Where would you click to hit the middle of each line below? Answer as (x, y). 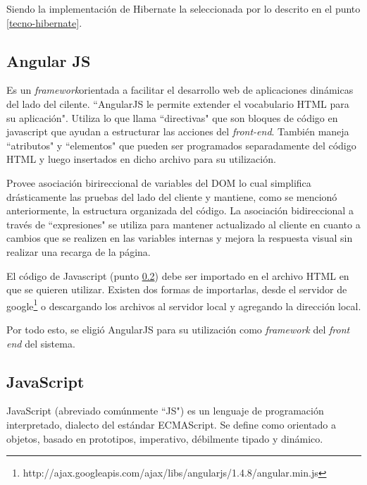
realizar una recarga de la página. (79, 251)
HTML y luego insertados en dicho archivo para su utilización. (141, 159)
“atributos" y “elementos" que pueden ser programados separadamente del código (181, 145)
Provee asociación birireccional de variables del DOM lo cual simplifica (159, 182)
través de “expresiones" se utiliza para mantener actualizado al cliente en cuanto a (183, 224)
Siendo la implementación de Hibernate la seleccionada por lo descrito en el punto (183, 8)
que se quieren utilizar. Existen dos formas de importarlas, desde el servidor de (177, 289)
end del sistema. (41, 343)
